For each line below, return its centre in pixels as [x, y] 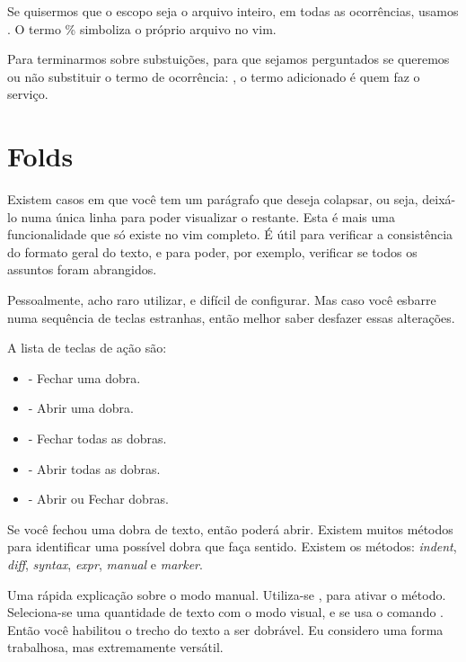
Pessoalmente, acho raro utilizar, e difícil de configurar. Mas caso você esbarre [222, 300]
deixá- [439, 199]
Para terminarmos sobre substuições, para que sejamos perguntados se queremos [229, 59]
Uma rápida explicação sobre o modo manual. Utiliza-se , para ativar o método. [227, 594]
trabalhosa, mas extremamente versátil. [115, 647]
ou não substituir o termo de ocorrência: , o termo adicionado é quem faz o [214, 76]
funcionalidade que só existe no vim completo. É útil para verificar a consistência [230, 234]
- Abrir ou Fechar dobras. [98, 499]
